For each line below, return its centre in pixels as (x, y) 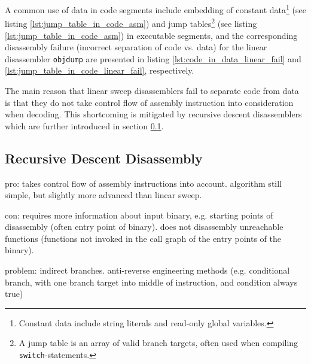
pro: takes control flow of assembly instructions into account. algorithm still (144, 183)
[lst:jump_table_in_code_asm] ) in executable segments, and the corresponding (151, 35)
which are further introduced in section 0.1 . (84, 125)
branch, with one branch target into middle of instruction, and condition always (151, 282)
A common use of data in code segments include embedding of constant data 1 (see (155, 9)
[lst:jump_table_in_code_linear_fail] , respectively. (100, 70)
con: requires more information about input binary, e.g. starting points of (139, 215)
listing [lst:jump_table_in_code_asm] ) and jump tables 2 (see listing (131, 22)
